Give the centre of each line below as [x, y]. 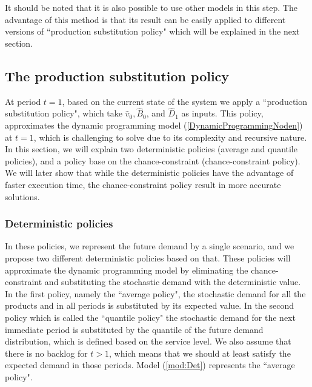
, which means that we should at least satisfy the [200, 353]
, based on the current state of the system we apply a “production [185, 101]
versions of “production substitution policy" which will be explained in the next [152, 31]
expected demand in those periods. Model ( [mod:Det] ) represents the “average [150, 365]
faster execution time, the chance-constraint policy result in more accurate [143, 184]
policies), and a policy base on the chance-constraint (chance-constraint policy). [153, 160]
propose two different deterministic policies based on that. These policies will [148, 257]
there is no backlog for [46, 353]
